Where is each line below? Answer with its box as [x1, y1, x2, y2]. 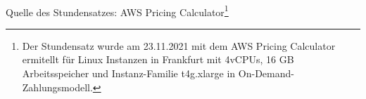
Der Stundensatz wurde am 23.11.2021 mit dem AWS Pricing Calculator [22, 38, 336, 53]
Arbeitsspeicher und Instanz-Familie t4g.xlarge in [22, 66, 236, 80]
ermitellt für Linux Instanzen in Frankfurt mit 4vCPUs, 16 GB [22, 52, 294, 67]
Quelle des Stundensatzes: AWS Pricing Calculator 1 [6, 2, 229, 19]
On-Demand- [238, 66, 294, 80]
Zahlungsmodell [22, 79, 90, 94]
